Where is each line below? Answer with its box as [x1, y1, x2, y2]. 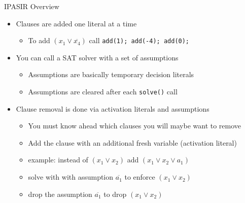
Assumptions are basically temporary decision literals [28, 69, 194, 80]
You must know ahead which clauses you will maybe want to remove [28, 120, 241, 131]
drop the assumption [28, 188, 92, 199]
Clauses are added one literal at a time [16, 18, 137, 28]
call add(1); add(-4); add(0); [89, 35, 190, 46]
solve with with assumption [28, 172, 114, 182]
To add [28, 35, 50, 46]
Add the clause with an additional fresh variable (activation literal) [28, 137, 237, 148]
